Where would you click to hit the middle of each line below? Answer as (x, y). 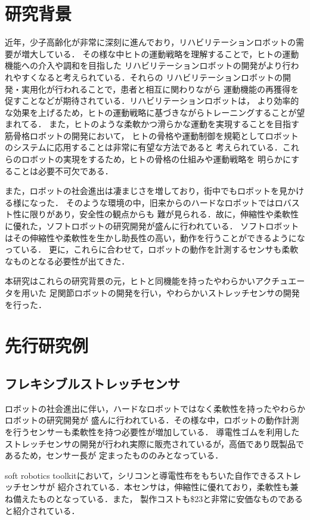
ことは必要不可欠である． (63, 170)
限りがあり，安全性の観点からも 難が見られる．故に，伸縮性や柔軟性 (164, 214)
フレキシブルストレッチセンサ (92, 383)
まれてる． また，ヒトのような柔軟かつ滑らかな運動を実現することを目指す (152, 124)
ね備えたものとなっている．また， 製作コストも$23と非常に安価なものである (154, 498)
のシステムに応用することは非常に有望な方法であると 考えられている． (144, 147)
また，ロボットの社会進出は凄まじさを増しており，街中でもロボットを (142, 191)
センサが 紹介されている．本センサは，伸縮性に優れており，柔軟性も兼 (160, 487)
